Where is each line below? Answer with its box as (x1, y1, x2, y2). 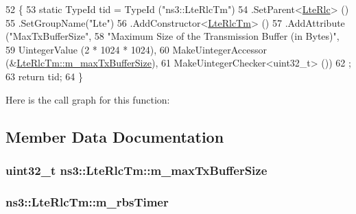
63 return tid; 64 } (5, 69, 83, 83)
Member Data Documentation (5, 126, 224, 147)
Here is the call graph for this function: (5, 92, 170, 106)
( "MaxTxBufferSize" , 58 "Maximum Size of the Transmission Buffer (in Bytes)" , (5, 29, 340, 43)
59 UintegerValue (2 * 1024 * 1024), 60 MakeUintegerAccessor (5, 42, 267, 56)
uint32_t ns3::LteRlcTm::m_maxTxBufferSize (5, 161, 268, 178)
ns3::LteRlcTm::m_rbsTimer (5, 193, 169, 210)
